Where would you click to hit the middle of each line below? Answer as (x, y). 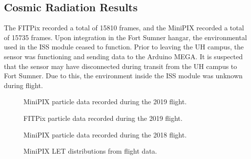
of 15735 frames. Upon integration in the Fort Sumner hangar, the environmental (125, 37)
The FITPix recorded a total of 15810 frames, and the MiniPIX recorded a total (124, 28)
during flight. (23, 85)
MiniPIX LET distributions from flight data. (90, 151)
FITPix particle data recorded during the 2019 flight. (103, 118)
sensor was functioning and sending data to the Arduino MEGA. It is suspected (123, 56)
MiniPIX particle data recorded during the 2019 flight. (105, 102)
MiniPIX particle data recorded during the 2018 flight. (105, 134)
